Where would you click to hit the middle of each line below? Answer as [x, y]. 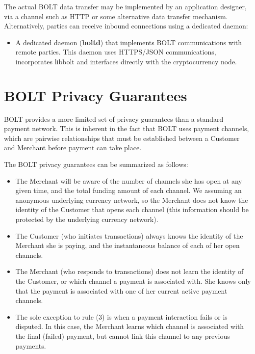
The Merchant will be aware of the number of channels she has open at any [129, 180]
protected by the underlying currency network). [87, 219]
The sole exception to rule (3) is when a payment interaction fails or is [121, 316]
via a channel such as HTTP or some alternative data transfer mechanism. [116, 16]
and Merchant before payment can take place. [73, 148]
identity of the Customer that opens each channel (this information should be [132, 209]
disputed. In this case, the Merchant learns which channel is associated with [130, 326]
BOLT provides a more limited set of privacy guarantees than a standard [114, 119]
